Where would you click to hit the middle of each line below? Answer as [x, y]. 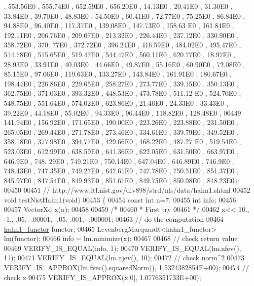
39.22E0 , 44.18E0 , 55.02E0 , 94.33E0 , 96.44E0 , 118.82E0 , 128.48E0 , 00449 [123, 112]
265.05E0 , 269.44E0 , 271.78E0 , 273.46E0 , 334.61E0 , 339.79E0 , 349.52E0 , [121, 132]
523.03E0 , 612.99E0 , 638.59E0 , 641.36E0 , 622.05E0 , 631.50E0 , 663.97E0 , [121, 151]
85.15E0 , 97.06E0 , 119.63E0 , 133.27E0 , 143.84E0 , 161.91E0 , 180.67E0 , [118, 74]
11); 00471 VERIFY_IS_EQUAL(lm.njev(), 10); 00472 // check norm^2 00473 [124, 258]
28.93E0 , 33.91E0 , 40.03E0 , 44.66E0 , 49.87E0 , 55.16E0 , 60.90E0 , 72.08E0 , [125, 64]
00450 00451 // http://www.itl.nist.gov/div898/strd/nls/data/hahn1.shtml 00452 [127, 190]
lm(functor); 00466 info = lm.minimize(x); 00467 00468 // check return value [121, 238]
